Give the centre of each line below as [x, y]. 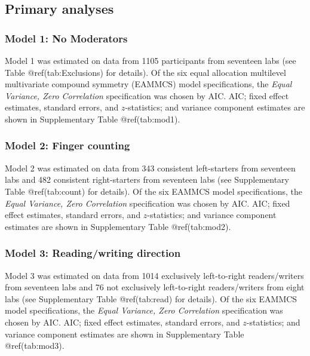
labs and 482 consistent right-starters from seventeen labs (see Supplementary [147, 179]
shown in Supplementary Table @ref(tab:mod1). [93, 119]
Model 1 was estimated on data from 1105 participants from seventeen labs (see [151, 60]
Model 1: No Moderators [66, 38]
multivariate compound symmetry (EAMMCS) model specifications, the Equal [148, 84]
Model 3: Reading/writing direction [93, 253]
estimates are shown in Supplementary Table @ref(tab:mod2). [118, 226]
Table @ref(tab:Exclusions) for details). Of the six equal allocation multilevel [145, 72]
